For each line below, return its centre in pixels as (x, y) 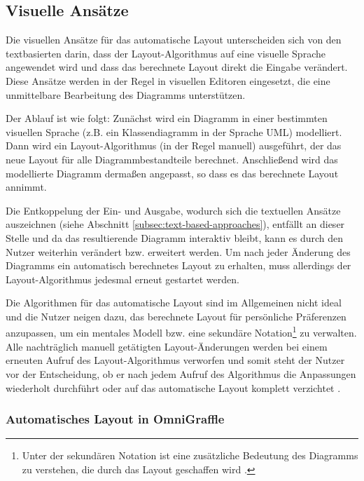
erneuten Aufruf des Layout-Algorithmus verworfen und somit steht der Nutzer (175, 360)
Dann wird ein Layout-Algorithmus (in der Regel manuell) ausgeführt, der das (174, 145)
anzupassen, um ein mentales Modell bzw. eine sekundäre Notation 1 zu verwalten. (181, 332)
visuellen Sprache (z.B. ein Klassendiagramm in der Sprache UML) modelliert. (174, 131)
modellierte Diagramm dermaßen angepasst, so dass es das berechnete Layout (172, 173)
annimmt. (26, 187)
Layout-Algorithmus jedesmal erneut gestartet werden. (122, 279)
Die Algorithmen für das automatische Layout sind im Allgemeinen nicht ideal (174, 303)
